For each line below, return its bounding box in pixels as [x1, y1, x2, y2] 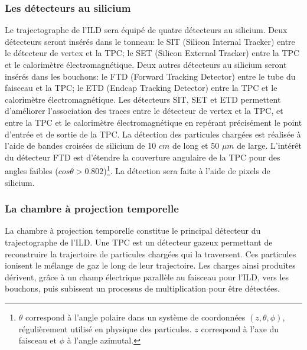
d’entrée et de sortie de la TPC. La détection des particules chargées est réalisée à [5, 127, 301, 140]
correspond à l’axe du [201, 322, 279, 335]
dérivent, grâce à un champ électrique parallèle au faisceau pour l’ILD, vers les [5, 270, 289, 283]
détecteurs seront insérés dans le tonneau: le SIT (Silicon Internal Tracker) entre [5, 35, 295, 47]
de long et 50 [172, 139, 220, 152]
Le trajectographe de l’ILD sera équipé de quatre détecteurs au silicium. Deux [5, 24, 288, 36]
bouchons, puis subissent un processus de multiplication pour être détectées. [5, 282, 280, 295]
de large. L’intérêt [237, 139, 302, 152]
